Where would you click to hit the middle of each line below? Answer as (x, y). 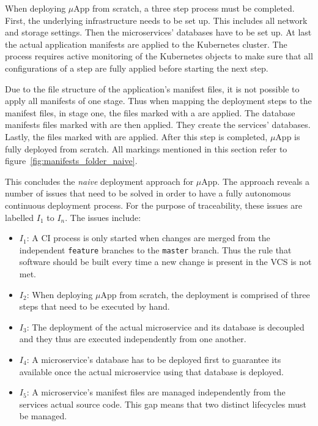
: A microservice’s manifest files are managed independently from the (156, 392)
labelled (20, 217)
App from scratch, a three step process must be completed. (184, 8)
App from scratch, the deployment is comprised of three (205, 294)
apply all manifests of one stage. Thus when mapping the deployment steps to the (158, 101)
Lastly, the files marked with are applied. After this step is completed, (136, 136)
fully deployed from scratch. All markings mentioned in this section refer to (146, 148)
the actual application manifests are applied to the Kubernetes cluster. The (146, 44)
